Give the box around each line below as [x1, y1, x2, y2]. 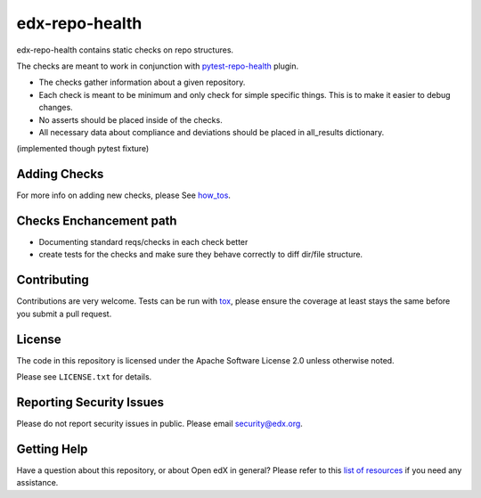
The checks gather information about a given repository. [38, 77, 246, 88]
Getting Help [16, 441, 88, 456]
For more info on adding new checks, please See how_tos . [16, 190, 232, 200]
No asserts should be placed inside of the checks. [38, 114, 223, 125]
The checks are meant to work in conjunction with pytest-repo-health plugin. [16, 61, 299, 71]
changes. [38, 102, 73, 113]
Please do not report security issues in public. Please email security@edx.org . [16, 418, 303, 429]
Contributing [16, 273, 89, 288]
